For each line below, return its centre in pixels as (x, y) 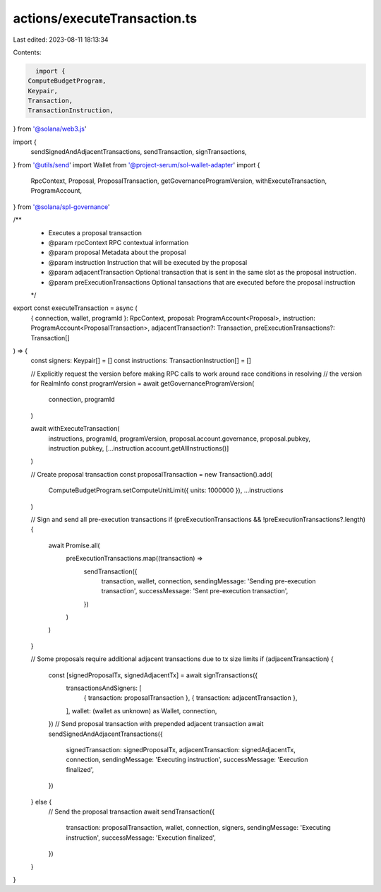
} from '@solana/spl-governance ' (61, 207)
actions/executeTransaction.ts (105, 18)
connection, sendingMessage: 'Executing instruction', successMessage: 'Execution (187, 760)
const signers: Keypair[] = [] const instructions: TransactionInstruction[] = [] (141, 361)
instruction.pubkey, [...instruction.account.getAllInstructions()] (139, 448)
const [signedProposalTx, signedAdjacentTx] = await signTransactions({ (153, 675)
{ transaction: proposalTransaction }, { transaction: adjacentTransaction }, (190, 698)
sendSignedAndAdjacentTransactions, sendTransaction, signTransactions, (139, 152)
